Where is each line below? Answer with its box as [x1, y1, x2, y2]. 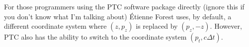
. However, [210, 21, 242, 31]
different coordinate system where [4, 21, 107, 31]
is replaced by [136, 21, 178, 31]
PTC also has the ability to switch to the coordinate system [4, 32, 187, 42]
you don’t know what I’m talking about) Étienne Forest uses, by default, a [4, 11, 232, 21]
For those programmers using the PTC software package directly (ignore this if [4, 1, 245, 11]
